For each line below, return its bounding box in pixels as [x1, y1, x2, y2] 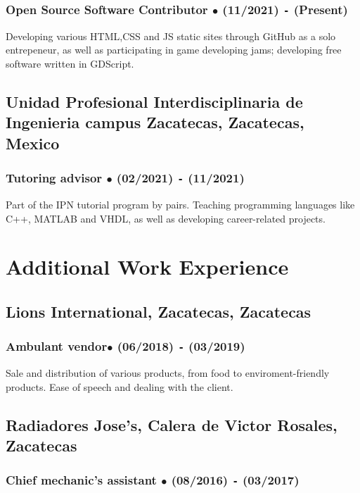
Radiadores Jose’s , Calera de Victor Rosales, [6, 413, 337, 435]
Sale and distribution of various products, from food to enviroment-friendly [6, 366, 330, 380]
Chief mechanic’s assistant [6, 471, 157, 489]
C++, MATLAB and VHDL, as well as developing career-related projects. [6, 211, 326, 225]
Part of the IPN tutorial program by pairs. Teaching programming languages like [6, 196, 355, 211]
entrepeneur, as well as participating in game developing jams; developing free [6, 42, 342, 57]
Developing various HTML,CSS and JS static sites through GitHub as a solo [6, 28, 336, 43]
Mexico [6, 132, 60, 154]
